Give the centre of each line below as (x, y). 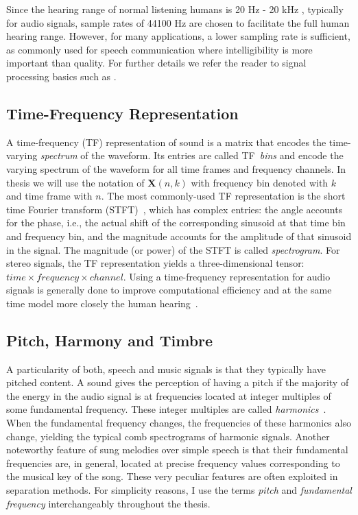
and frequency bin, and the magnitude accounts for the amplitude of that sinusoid (179, 236)
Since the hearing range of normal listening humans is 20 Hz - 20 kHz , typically (175, 9)
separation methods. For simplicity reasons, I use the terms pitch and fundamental (179, 490)
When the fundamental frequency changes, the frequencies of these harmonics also (179, 423)
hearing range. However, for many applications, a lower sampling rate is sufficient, (178, 36)
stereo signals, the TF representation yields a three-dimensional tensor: (155, 263)
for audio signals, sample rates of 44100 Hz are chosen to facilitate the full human (178, 22)
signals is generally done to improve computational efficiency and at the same (169, 290)
